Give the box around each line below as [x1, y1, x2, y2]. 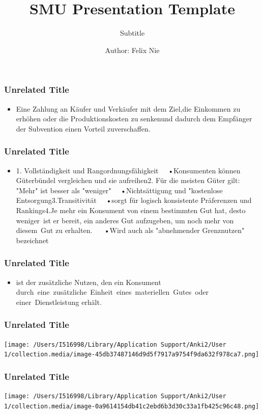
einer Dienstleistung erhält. [16, 296, 102, 307]
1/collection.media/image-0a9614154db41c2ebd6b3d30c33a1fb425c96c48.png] [4, 402, 259, 410]
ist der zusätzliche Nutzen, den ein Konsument [16, 276, 161, 287]
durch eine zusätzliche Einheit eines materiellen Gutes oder [16, 287, 209, 297]
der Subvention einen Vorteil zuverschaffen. [16, 123, 151, 134]
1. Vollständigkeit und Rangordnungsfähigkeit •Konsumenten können [16, 165, 241, 175]
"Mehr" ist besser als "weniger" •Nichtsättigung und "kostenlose [16, 185, 223, 195]
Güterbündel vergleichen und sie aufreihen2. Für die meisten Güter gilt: [16, 175, 240, 186]
